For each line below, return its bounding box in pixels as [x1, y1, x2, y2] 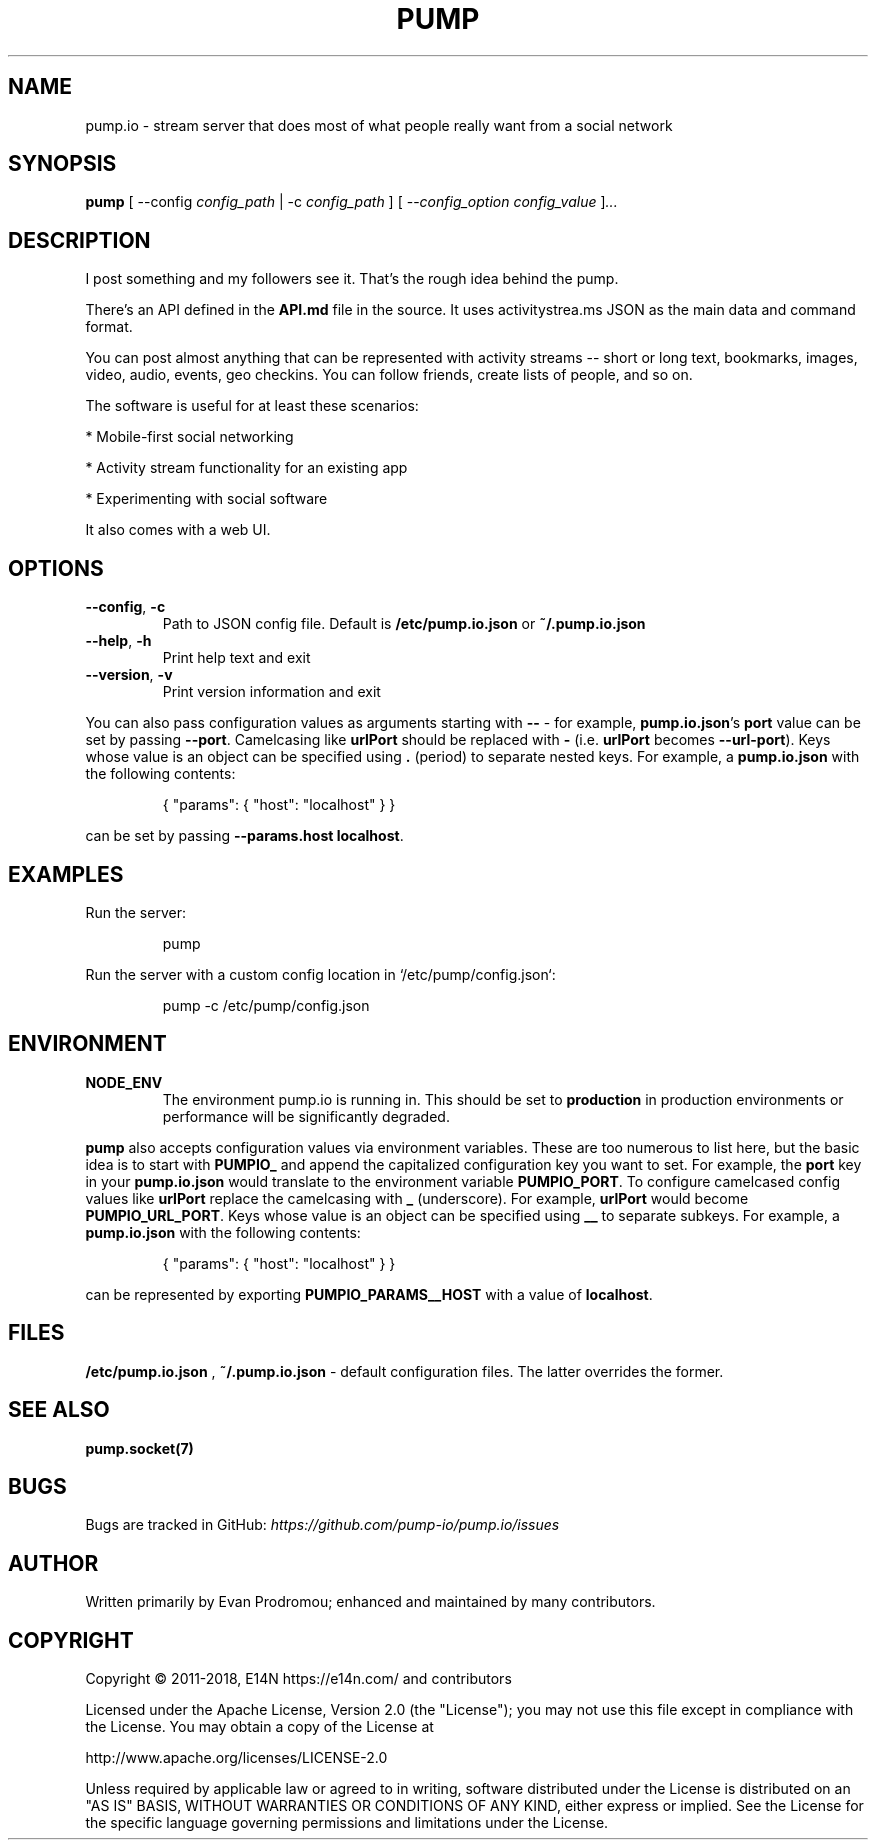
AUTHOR [8, 1550, 99, 1576]
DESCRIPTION [8, 227, 151, 253]
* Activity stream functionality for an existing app [85, 459, 408, 477]
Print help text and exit [162, 649, 311, 667]
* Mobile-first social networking [85, 428, 294, 446]
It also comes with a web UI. [85, 521, 271, 539]
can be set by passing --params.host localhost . [85, 827, 404, 845]
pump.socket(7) [85, 1439, 194, 1457]
